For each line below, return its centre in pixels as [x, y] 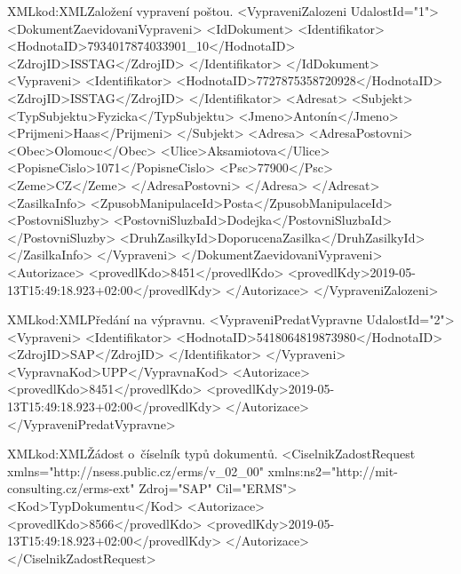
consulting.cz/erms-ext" [71, 488]
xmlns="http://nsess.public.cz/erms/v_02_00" [135, 470]
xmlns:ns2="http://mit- [333, 470]
